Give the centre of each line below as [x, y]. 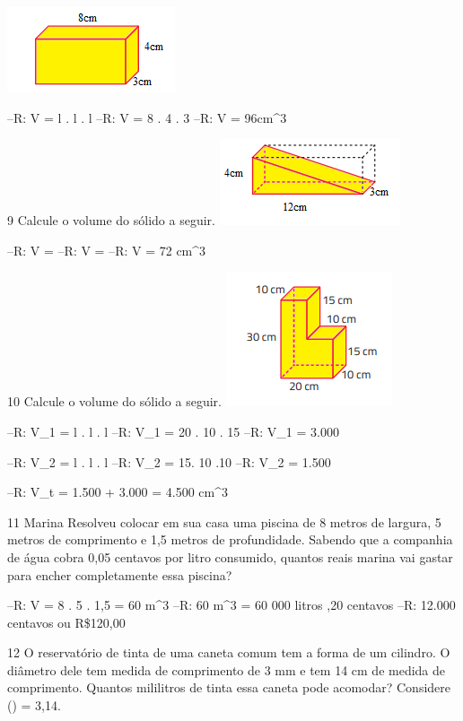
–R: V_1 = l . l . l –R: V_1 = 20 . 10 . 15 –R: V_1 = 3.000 [173, 431]
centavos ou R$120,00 [66, 622]
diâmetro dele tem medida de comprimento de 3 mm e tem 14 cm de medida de [227, 669]
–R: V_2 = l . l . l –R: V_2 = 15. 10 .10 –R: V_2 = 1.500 [169, 461]
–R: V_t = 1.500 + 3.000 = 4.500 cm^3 [118, 492]
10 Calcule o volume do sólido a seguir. [114, 401]
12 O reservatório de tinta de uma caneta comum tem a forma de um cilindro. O [229, 652]
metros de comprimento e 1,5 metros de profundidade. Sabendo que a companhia [230, 539]
